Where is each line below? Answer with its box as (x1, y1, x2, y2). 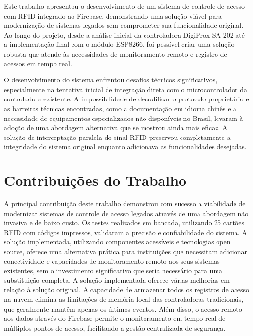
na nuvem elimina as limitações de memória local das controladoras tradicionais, (4, 294, 244, 304)
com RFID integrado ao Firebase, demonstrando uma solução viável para (4, 10, 222, 20)
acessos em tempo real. (4, 58, 72, 68)
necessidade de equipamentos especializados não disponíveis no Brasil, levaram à (4, 113, 243, 123)
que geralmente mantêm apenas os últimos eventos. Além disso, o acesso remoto (4, 303, 242, 314)
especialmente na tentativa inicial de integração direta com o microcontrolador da (4, 84, 247, 94)
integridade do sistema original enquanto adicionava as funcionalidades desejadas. (4, 141, 247, 152)
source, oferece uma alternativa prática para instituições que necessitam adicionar (4, 246, 247, 256)
